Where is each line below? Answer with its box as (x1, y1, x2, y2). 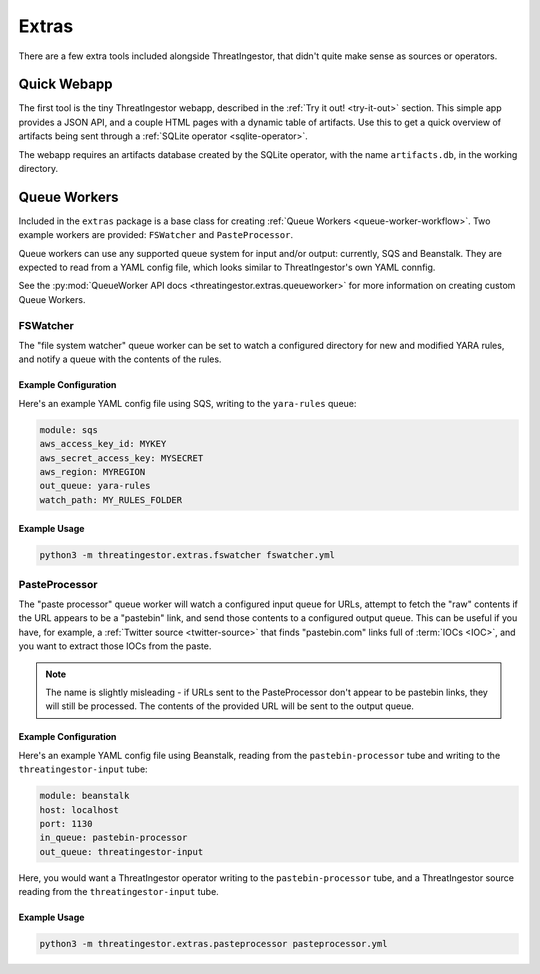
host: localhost (39, 804, 120, 815)
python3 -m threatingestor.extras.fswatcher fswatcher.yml (39, 550, 335, 561)
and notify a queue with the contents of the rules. (18, 353, 222, 365)
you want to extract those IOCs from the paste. (18, 640, 212, 652)
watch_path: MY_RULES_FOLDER (39, 494, 183, 505)
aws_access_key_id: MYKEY (39, 438, 167, 450)
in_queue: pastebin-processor (39, 832, 188, 844)
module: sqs (39, 424, 99, 435)
